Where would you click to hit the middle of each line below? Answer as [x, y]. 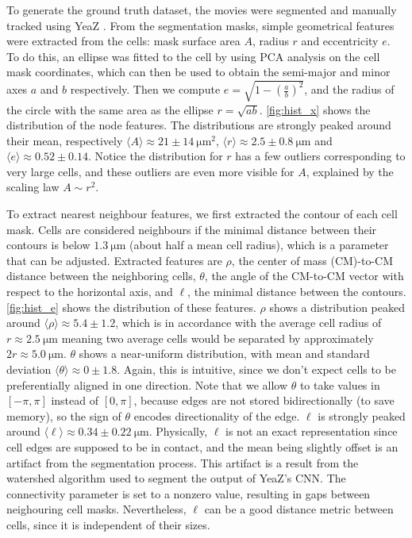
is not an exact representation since [312, 431]
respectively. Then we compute [145, 89]
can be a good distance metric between [299, 509]
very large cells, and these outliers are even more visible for [150, 171]
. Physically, [178, 431]
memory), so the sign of [64, 415]
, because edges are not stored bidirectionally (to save [264, 400]
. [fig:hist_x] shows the [315, 109]
